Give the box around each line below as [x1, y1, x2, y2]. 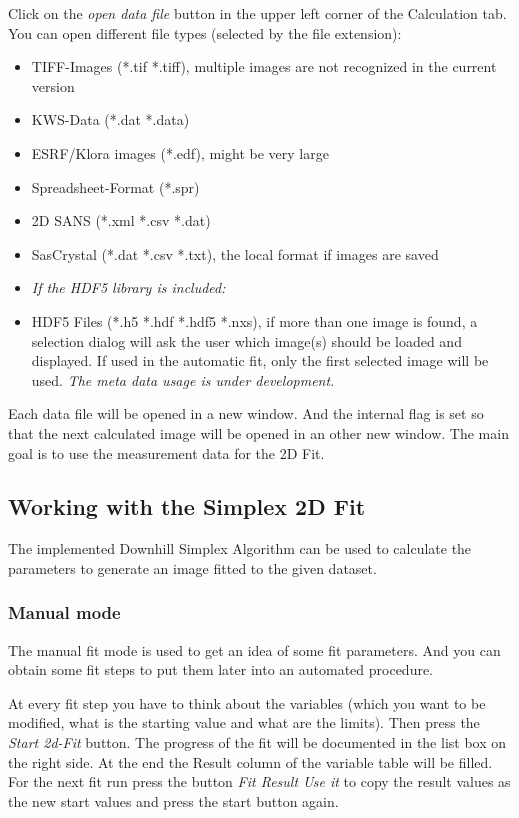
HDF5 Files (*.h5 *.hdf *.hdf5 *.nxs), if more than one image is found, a [31, 310, 478, 331]
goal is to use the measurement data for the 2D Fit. [8, 442, 325, 463]
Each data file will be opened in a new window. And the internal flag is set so [8, 403, 484, 424]
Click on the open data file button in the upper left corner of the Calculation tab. [8, 3, 507, 23]
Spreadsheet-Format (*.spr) [31, 176, 200, 197]
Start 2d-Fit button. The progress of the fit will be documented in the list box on [8, 732, 507, 753]
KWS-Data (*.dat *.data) [31, 109, 190, 130]
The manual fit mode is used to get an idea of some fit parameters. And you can [8, 639, 501, 660]
